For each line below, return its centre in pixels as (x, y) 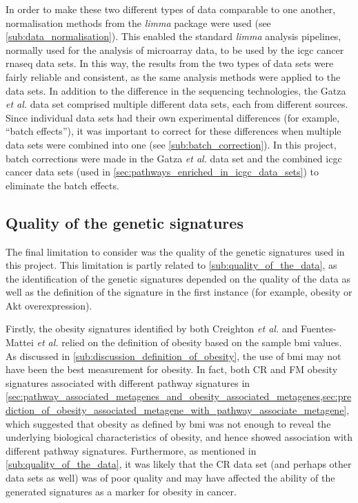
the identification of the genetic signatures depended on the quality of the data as (178, 278)
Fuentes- (319, 329)
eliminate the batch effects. (62, 185)
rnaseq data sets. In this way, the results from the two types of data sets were (170, 63)
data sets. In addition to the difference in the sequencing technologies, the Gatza (176, 90)
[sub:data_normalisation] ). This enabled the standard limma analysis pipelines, (173, 36)
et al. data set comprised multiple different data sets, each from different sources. (177, 104)
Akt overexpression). (49, 305)
